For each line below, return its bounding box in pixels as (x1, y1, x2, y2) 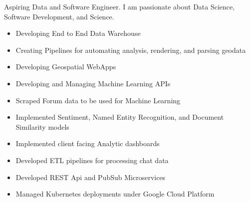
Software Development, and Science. (4, 11, 114, 21)
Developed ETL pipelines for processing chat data (15, 155, 169, 165)
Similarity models (15, 121, 69, 132)
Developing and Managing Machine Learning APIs (15, 78, 171, 88)
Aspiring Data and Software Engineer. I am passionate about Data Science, (4, 1, 235, 11)
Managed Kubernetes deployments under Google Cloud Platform (15, 189, 215, 199)
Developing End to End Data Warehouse (15, 28, 141, 38)
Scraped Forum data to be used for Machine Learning (15, 95, 181, 105)
